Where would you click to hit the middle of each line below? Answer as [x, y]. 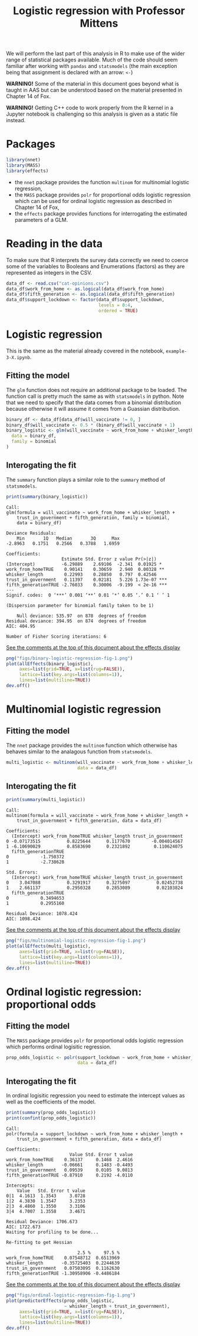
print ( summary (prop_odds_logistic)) [51, 1113]
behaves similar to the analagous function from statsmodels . [79, 752]
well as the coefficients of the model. [51, 1102]
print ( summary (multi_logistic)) [46, 800]
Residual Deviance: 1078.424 [42, 914]
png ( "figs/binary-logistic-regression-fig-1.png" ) [70, 658]
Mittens [99, 23]
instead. [16, 120]
